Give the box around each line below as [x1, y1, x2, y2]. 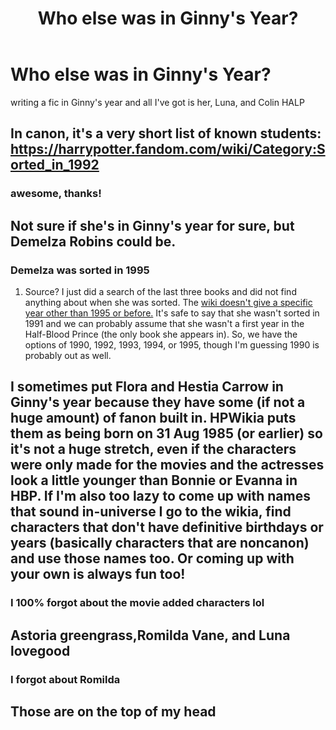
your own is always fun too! [10, 566, 186, 583]
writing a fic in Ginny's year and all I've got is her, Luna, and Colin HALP [10, 96, 305, 108]
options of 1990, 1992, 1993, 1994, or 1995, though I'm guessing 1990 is [24, 338, 320, 351]
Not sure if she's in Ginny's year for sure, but [10, 217, 295, 234]
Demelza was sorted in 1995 [10, 263, 150, 277]
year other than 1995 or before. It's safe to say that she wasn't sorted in [24, 307, 320, 319]
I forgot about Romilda [10, 672, 121, 686]
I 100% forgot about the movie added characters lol [10, 596, 265, 610]
